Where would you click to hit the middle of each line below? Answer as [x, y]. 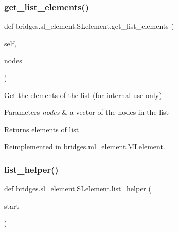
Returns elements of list [42, 129]
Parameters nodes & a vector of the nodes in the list [87, 112]
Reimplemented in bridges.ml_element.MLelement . [85, 147]
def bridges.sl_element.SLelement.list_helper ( [78, 189]
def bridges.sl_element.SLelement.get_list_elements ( [89, 26]
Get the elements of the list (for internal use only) [83, 95]
